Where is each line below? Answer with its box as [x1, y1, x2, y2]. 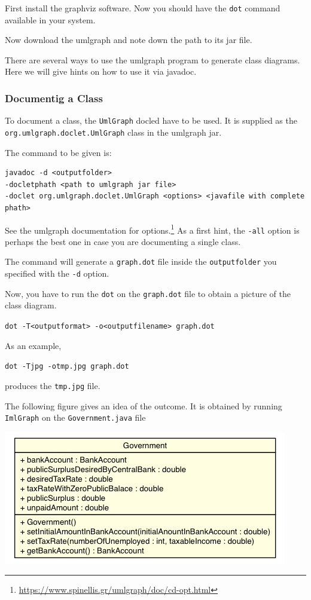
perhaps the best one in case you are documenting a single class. [5, 235, 241, 247]
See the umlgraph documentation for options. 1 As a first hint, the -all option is [5, 222, 300, 236]
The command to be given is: [5, 146, 112, 158]
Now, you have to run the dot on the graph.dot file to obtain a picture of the [5, 287, 291, 299]
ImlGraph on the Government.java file [5, 411, 146, 424]
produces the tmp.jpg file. [5, 379, 100, 391]
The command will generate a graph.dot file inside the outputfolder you [5, 255, 277, 268]
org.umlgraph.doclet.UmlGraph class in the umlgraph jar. [5, 125, 222, 138]
